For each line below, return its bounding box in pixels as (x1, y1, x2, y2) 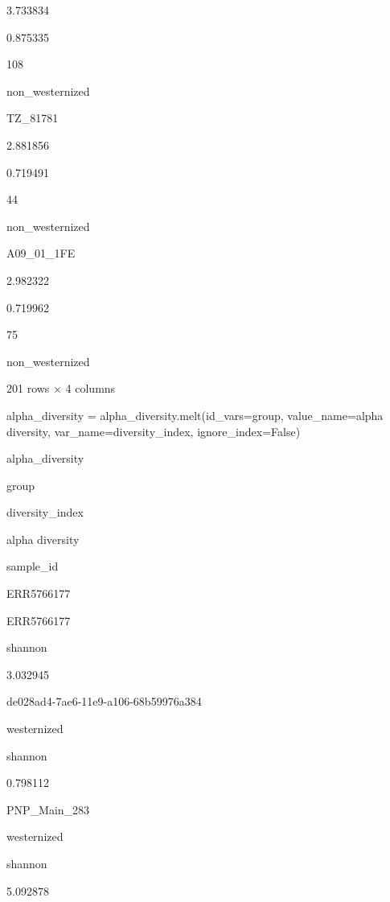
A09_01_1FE (6, 245, 76, 262)
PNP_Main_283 (6, 801, 90, 818)
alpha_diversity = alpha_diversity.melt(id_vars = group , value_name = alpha (6, 406, 384, 423)
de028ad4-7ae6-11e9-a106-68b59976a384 (6, 693, 202, 710)
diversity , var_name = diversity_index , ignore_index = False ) (6, 422, 301, 439)
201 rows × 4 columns (6, 380, 116, 397)
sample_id (6, 558, 59, 575)
